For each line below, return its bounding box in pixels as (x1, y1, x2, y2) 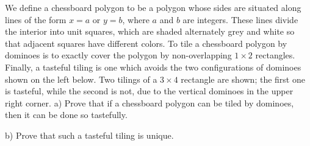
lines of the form (5, 13, 67, 26)
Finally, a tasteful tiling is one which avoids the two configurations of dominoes (5, 60, 301, 73)
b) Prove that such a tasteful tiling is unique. (5, 128, 174, 141)
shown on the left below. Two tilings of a (5, 72, 157, 85)
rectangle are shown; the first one (181, 72, 305, 85)
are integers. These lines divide (182, 13, 298, 26)
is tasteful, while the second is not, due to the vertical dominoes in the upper (5, 85, 294, 97)
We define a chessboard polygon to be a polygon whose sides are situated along (5, 1, 301, 13)
